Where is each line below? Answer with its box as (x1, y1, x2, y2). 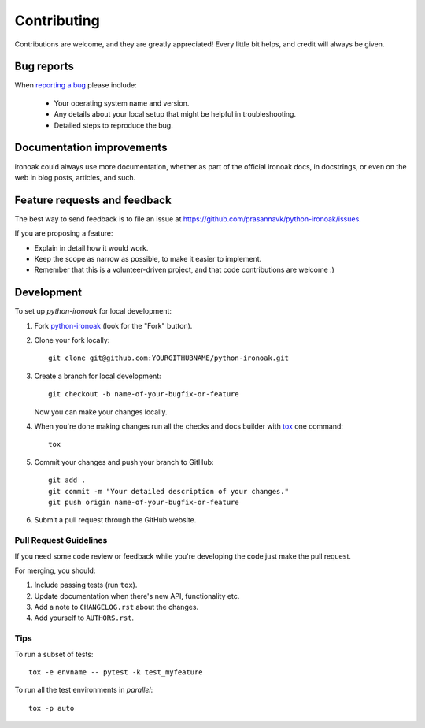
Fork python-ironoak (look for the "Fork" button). (34, 321, 193, 330)
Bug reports (14, 60, 75, 73)
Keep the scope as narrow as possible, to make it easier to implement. (34, 254, 262, 263)
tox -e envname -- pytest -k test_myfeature (28, 668, 204, 677)
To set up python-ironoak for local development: (14, 306, 172, 316)
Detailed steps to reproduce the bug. (54, 121, 173, 130)
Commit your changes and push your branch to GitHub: (34, 457, 214, 466)
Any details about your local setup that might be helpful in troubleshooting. (54, 110, 297, 119)
